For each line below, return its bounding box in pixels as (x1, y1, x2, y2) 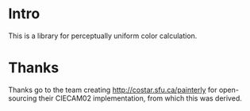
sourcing (8, 93, 37, 103)
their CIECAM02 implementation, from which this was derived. (38, 93, 242, 103)
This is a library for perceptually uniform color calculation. (8, 31, 198, 40)
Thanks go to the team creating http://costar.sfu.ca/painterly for (8, 85, 217, 94)
